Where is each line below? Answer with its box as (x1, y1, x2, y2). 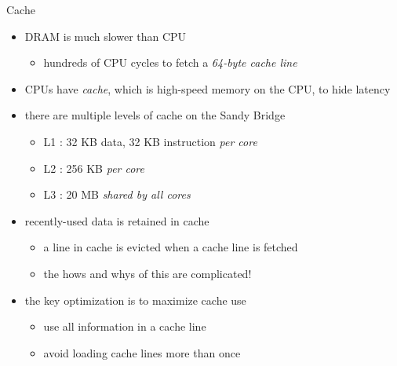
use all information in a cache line (43, 318, 206, 335)
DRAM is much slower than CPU (24, 27, 187, 44)
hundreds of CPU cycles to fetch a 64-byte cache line (43, 54, 297, 71)
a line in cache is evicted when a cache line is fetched (43, 239, 298, 255)
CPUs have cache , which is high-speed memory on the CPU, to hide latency (24, 80, 391, 97)
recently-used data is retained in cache (24, 212, 209, 229)
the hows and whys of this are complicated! (43, 265, 252, 281)
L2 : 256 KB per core (43, 159, 145, 176)
